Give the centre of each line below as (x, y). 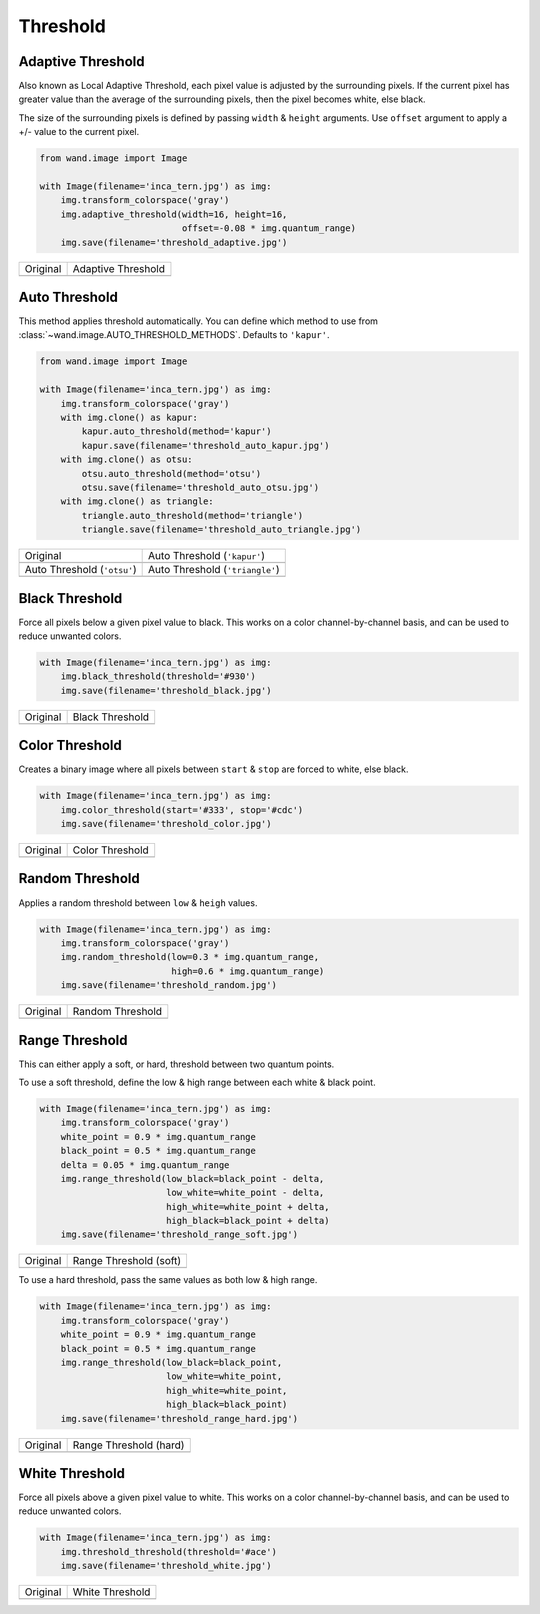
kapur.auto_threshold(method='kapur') (176, 431)
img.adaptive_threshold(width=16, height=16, (174, 214)
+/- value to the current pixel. (79, 132)
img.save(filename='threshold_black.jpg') (166, 690)
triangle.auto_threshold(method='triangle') (192, 515)
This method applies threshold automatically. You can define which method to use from (198, 321)
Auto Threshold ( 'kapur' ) (206, 556)
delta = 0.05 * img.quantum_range (145, 1164)
